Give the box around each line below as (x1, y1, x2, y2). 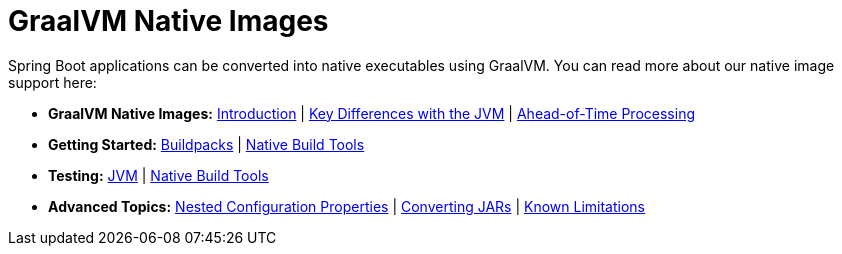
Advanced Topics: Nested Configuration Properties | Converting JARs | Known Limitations (48, 197, 645, 215)
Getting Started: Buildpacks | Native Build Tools (48, 135, 365, 153)
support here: (8, 73, 97, 91)
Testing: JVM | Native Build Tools (48, 166, 269, 184)
